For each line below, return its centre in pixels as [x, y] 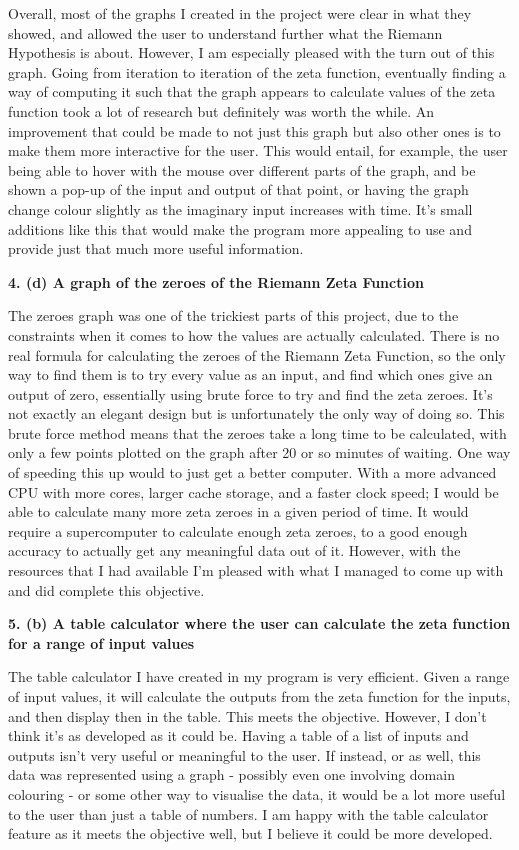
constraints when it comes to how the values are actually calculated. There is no [254, 334]
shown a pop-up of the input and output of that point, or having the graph [238, 189]
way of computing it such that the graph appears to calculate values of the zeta [252, 91]
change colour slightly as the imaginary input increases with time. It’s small [240, 208]
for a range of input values [101, 642]
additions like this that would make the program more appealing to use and [240, 228]
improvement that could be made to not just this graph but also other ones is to [254, 130]
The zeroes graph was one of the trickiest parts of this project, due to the [233, 315]
